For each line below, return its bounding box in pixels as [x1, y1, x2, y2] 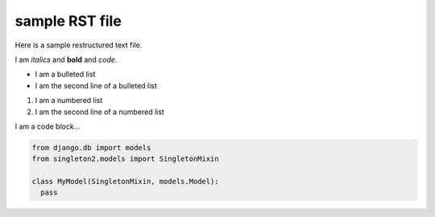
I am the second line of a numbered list [35, 107, 164, 117]
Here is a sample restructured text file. [14, 40, 143, 50]
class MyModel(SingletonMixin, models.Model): [31, 177, 219, 186]
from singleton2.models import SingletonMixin [31, 154, 219, 164]
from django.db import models [31, 143, 151, 152]
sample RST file [14, 12, 122, 30]
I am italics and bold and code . [14, 55, 118, 64]
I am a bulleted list [35, 69, 96, 80]
